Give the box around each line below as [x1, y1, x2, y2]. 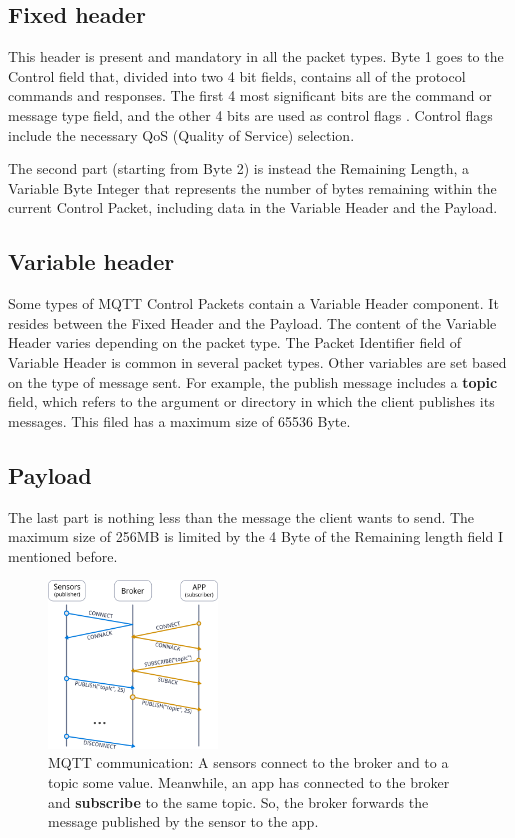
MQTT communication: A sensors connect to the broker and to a [48, 752, 449, 773]
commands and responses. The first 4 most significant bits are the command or [8, 85, 492, 106]
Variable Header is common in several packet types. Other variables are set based [8, 351, 507, 372]
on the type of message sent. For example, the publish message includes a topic [8, 371, 498, 392]
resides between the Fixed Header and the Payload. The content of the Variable [8, 312, 497, 333]
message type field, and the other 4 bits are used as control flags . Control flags [8, 104, 493, 125]
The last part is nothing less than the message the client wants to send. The [8, 506, 475, 527]
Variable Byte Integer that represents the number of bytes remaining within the [8, 177, 497, 198]
